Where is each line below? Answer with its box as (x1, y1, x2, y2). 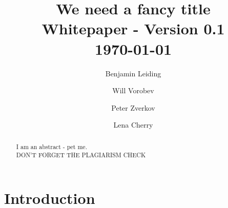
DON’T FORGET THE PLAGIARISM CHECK (16, 151, 146, 159)
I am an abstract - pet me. (16, 142, 87, 151)
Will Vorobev (112, 85, 154, 96)
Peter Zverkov (111, 102, 155, 113)
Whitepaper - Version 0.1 (42, 18, 225, 39)
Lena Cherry (113, 119, 153, 130)
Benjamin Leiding (105, 68, 161, 78)
